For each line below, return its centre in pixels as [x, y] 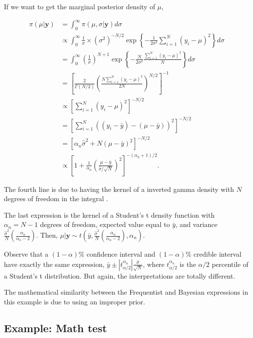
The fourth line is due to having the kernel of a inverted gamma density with [119, 189]
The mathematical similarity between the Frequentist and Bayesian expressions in [126, 292]
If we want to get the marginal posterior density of [80, 6]
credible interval [218, 254]
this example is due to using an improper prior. [75, 301]
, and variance [196, 224]
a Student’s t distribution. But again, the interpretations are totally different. [120, 275]
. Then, [47, 235]
